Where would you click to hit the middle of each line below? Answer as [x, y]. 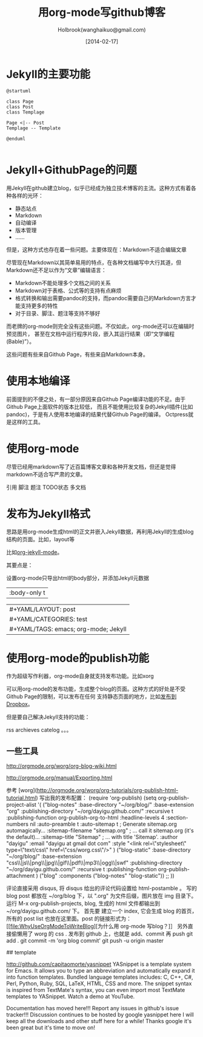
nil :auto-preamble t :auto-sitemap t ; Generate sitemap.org [104, 824]
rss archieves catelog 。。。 [39, 730]
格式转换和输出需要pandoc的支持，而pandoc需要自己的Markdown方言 [103, 298]
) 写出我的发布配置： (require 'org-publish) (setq [96, 798]
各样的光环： [27, 196]
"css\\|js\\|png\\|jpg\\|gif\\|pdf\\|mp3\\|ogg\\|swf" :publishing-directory [95, 863]
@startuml [19, 91]
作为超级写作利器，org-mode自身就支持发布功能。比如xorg [80, 676]
